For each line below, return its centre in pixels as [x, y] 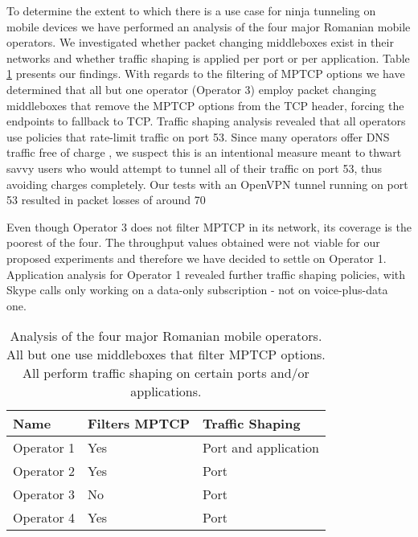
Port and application [261, 448]
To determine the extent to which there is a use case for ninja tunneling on [191, 10]
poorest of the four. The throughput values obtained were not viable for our [193, 242]
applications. [166, 391]
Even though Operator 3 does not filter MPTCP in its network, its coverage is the [209, 226]
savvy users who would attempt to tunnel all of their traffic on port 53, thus [195, 168]
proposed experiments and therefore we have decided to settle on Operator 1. [197, 258]
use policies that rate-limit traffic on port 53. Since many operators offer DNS [198, 136]
